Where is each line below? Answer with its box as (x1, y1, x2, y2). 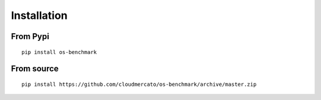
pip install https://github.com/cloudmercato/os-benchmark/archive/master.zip (21, 80, 257, 88)
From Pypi (11, 31, 50, 41)
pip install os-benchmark (21, 49, 97, 56)
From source (11, 64, 59, 74)
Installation (11, 9, 68, 22)
